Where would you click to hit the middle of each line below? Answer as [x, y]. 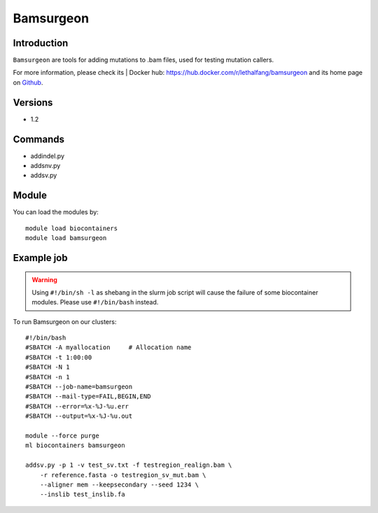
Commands [39, 139]
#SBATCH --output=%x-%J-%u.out [79, 416]
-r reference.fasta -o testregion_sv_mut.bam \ [123, 475]
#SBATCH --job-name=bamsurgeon [79, 387]
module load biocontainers [72, 228]
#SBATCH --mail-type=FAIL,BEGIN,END [88, 396]
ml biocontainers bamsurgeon [75, 445]
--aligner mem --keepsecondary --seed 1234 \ [119, 484]
